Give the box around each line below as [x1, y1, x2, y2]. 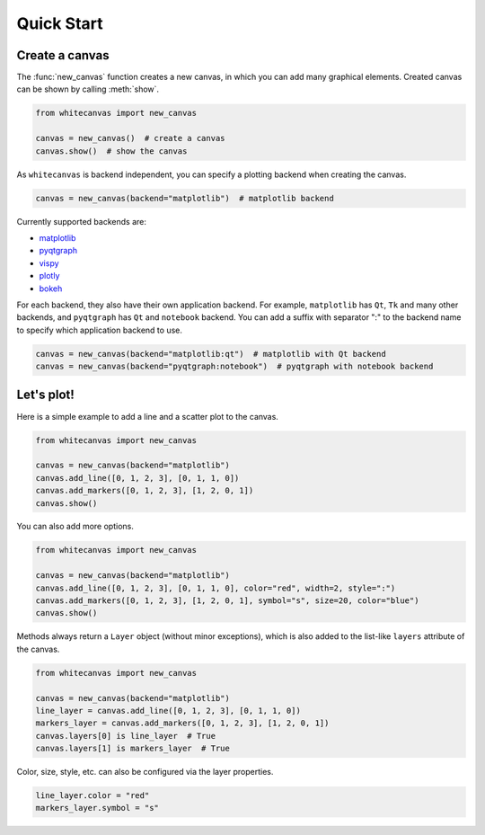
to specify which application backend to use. [16, 324, 183, 335]
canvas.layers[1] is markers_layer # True [35, 743, 231, 754]
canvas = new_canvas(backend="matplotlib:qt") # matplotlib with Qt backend [35, 349, 386, 359]
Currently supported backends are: [16, 216, 147, 227]
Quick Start [16, 13, 103, 33]
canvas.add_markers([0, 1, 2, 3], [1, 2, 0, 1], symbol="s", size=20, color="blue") [35, 596, 419, 606]
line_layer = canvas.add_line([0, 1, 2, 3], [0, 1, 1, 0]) [35, 706, 301, 715]
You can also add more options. [16, 521, 134, 532]
